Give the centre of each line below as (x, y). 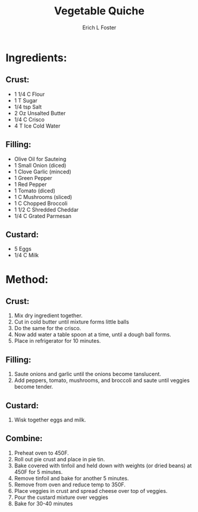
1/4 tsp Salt (28, 107)
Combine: (24, 438)
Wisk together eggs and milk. (50, 420)
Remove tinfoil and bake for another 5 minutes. (71, 478)
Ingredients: (36, 58)
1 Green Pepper (33, 178)
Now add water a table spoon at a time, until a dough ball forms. (93, 334)
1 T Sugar (26, 100)
